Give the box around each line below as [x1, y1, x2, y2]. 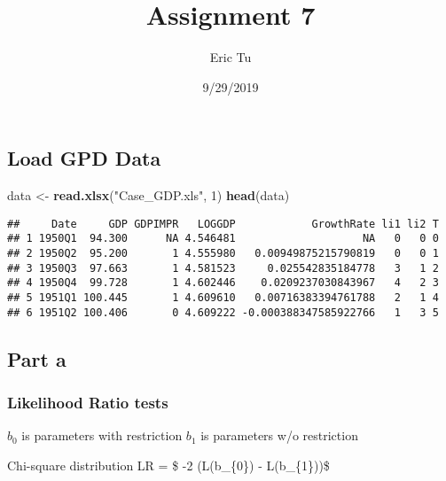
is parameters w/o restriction [200, 426, 358, 445]
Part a [7, 345, 67, 372]
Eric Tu [209, 48, 252, 66]
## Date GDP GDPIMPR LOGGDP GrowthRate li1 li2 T [7, 217, 439, 230]
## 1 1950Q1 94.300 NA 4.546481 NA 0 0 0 [7, 232, 439, 245]
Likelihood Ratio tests [7, 392, 168, 414]
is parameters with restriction [21, 426, 183, 445]
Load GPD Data [7, 144, 161, 172]
